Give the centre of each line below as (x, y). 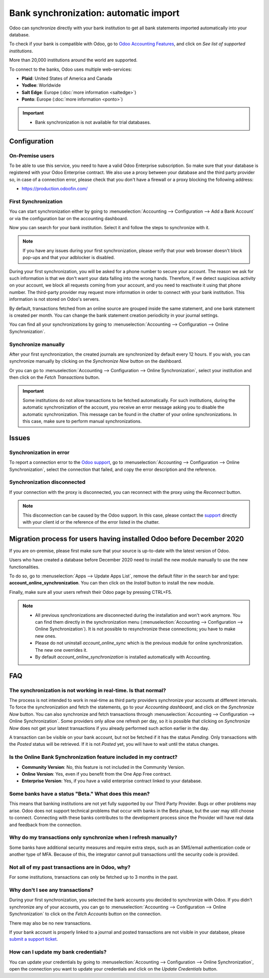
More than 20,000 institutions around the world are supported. (73, 60)
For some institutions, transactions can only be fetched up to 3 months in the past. (94, 877)
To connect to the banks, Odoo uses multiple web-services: (70, 69)
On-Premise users (32, 155)
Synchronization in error (39, 452)
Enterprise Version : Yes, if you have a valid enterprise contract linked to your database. (112, 781)
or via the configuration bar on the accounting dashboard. (69, 218)
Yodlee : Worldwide (41, 85)
